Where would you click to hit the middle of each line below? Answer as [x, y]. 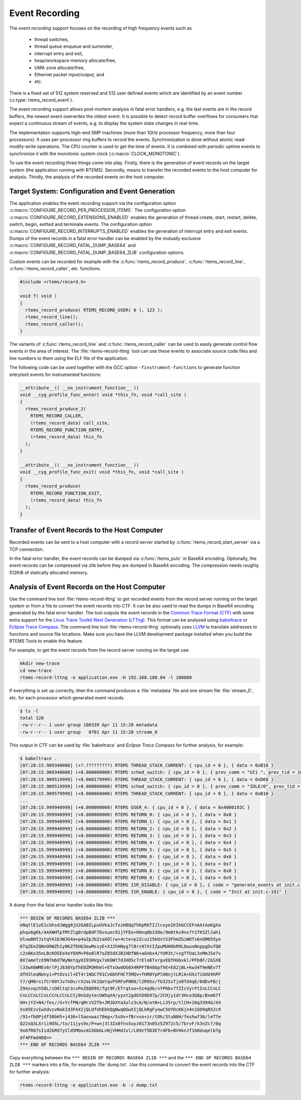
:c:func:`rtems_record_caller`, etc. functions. [55, 269]
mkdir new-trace [40, 663]
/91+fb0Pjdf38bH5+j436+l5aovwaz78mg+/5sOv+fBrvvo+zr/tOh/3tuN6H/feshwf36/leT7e [120, 1016]
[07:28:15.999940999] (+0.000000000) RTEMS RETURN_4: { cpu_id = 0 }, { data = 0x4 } [128, 843]
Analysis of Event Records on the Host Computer [87, 587]
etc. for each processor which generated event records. [67, 697]
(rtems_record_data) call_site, [70, 423]
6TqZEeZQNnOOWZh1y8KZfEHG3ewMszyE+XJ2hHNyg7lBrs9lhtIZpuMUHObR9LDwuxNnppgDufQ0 [120, 946]
